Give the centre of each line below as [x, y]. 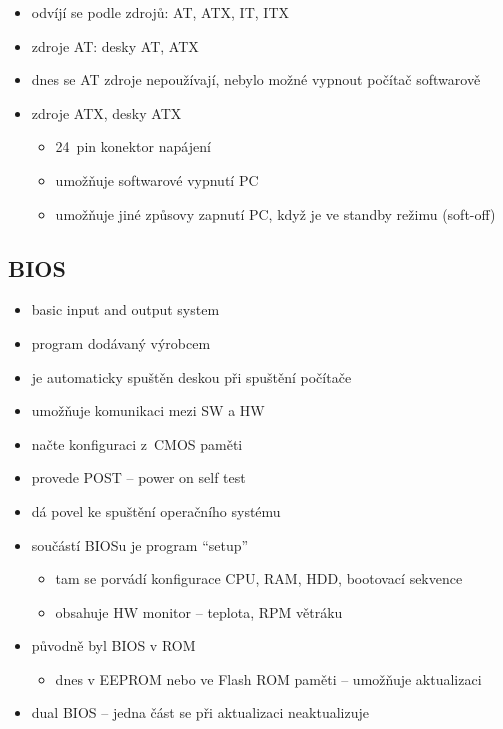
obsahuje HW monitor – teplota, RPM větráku [199, 611]
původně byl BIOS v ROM [113, 645]
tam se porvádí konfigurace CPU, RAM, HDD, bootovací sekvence [259, 578]
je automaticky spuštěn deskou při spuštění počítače [191, 376]
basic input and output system [125, 309]
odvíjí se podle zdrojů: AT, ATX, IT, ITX [160, 12]
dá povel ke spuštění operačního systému [156, 510]
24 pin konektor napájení [133, 146]
